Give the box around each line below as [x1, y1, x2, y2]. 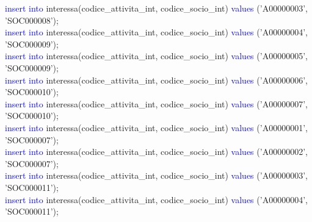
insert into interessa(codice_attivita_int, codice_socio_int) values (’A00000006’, [5, 73, 308, 86]
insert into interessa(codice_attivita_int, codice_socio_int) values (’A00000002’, [5, 145, 308, 158]
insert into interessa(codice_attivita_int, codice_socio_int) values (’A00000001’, [5, 121, 308, 134]
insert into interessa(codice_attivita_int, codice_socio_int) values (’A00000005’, [5, 49, 308, 62]
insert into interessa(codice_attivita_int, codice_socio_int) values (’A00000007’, [5, 97, 308, 110]
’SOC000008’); [5, 13, 59, 26]
